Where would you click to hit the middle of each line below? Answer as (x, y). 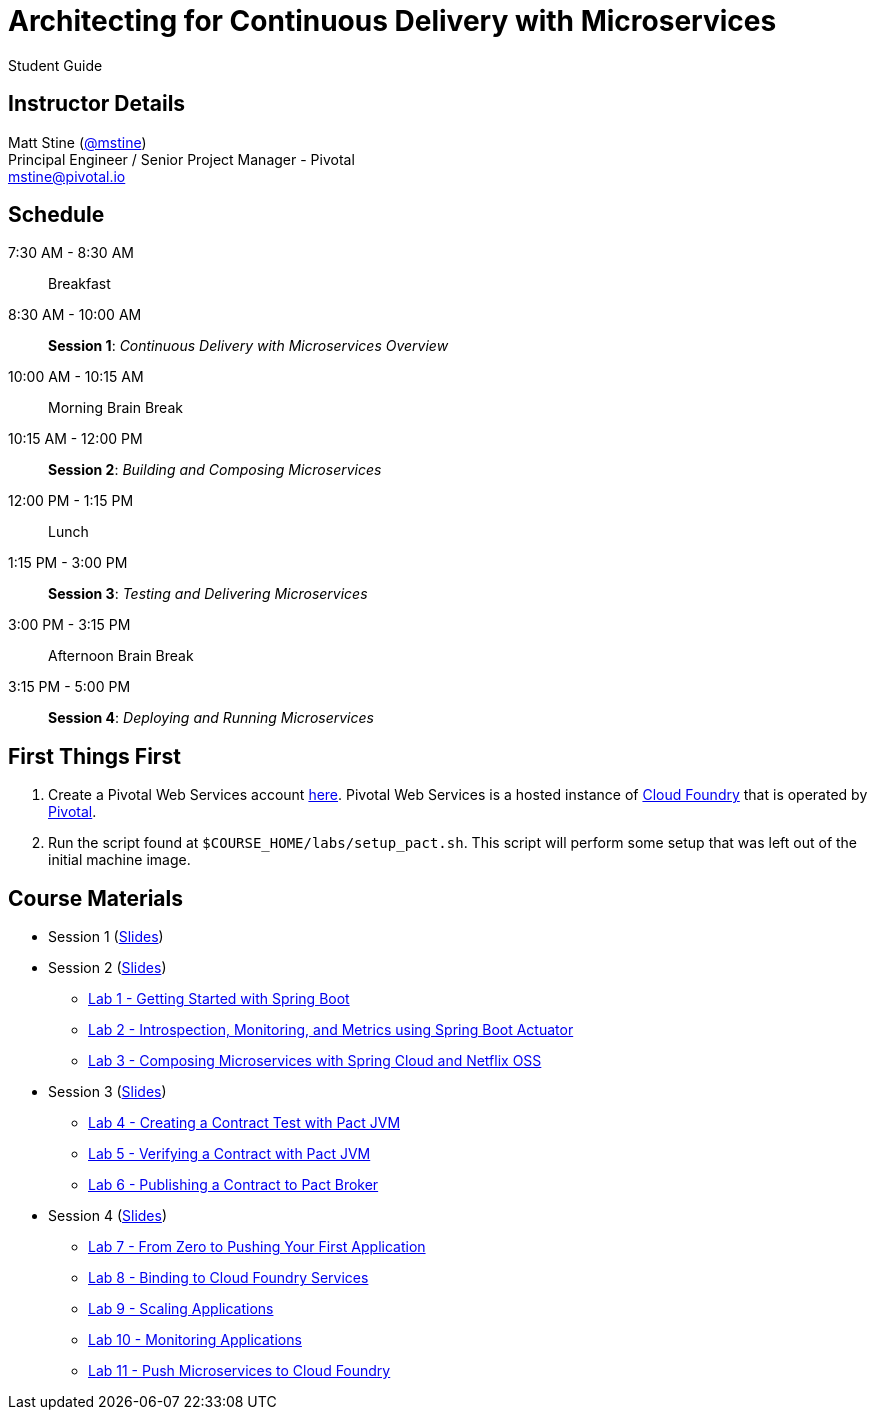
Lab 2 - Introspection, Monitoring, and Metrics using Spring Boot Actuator (331, 1030)
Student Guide (55, 65)
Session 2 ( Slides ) (107, 968)
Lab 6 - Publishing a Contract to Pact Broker (233, 1185)
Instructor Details (97, 104)
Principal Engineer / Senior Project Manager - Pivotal (181, 159)
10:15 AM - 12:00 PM (75, 439)
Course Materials (96, 898)
